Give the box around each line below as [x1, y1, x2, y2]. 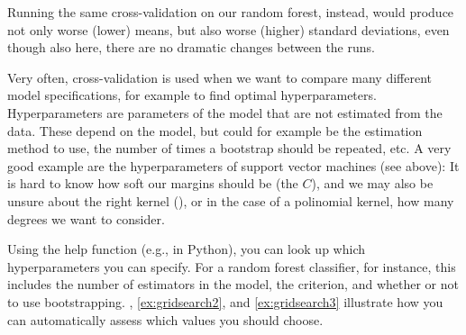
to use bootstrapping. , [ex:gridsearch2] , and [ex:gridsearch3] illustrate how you [7, 292, 443, 311]
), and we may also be [311, 174, 434, 193]
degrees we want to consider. [7, 209, 165, 228]
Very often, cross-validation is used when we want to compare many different [7, 68, 432, 86]
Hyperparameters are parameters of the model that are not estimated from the [7, 103, 443, 122]
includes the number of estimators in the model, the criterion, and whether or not [7, 275, 459, 294]
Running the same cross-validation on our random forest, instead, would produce [7, 3, 454, 21]
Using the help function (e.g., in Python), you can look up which [7, 240, 365, 258]
